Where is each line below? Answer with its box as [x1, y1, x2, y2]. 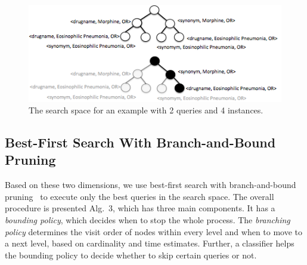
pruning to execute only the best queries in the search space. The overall [5, 190, 274, 202]
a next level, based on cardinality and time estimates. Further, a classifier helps [5, 237, 294, 249]
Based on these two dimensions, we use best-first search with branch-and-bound [5, 178, 296, 191]
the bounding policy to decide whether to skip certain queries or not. [5, 248, 257, 261]
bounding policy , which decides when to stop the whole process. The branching [5, 214, 290, 226]
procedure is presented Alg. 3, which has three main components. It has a [5, 202, 275, 214]
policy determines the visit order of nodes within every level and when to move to [5, 225, 303, 238]
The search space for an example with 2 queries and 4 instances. [29, 104, 263, 116]
